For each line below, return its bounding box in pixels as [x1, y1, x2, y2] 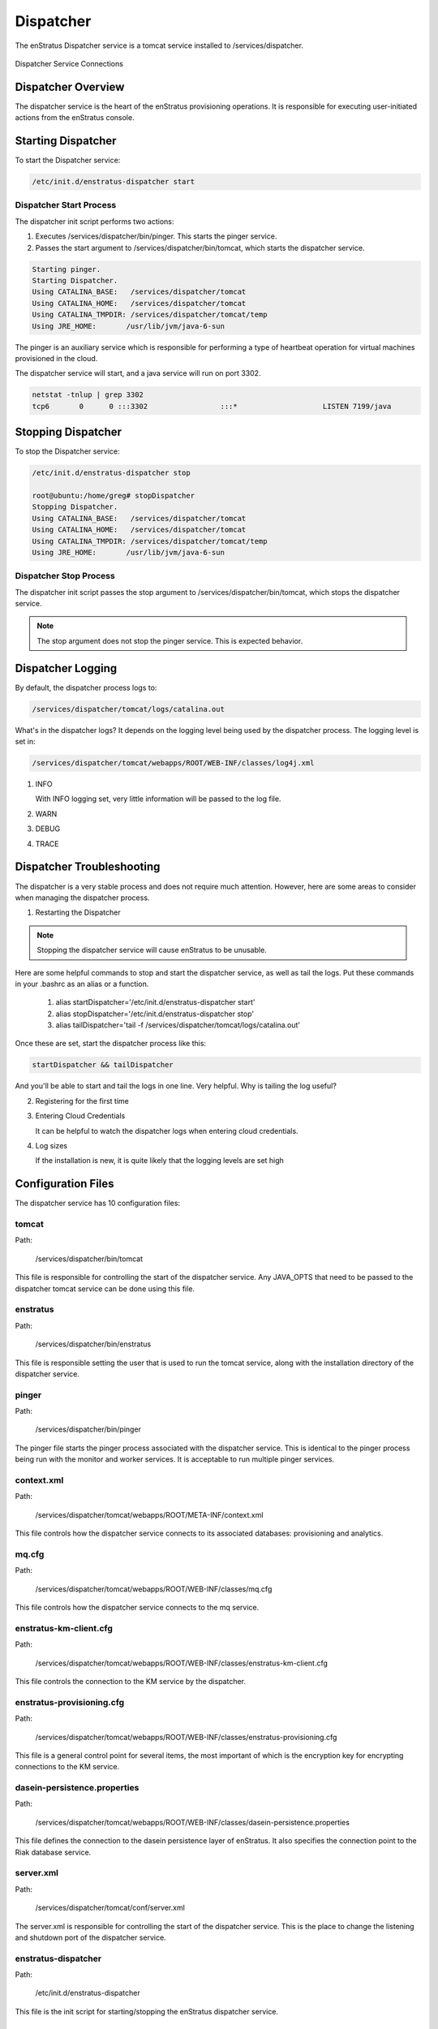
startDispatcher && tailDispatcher [32, 1060, 174, 1070]
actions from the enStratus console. [15, 113, 135, 123]
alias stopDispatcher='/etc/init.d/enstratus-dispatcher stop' [55, 1009, 255, 1019]
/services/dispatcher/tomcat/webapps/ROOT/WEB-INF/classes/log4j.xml [32, 759, 315, 768]
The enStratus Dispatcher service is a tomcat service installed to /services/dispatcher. [15, 41, 304, 50]
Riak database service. [15, 1847, 92, 1857]
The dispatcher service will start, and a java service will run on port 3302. [15, 368, 261, 378]
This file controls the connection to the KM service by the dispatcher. [15, 1676, 247, 1686]
